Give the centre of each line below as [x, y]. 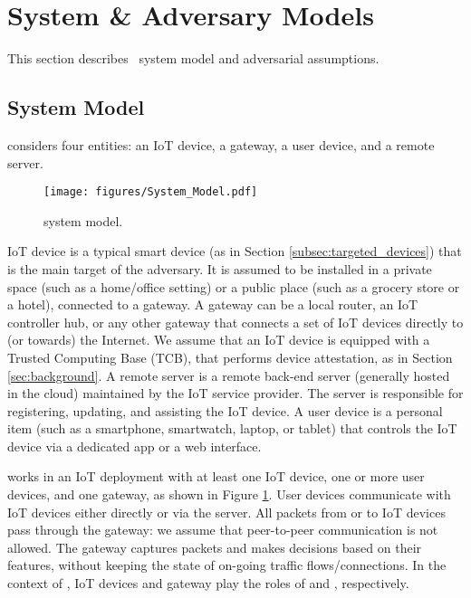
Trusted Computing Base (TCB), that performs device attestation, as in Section [230, 357]
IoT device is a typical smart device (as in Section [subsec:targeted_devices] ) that [235, 251]
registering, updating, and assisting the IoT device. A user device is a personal [225, 410]
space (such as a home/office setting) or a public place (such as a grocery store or [234, 286]
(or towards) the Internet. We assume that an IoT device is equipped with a [219, 340]
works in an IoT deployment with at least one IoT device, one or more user [216, 476]
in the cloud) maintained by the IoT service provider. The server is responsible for [235, 393]
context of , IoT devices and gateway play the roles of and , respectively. [208, 583]
